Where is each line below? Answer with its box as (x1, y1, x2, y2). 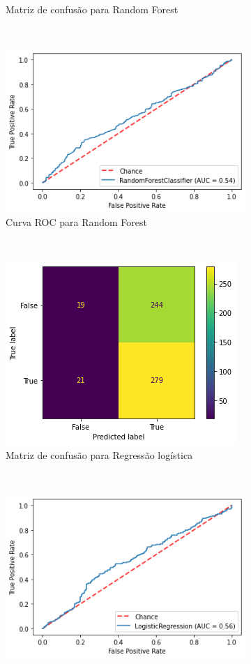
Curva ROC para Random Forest (6, 215, 147, 229)
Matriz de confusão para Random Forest (6, 2, 178, 16)
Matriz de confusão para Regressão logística (6, 448, 193, 462)
